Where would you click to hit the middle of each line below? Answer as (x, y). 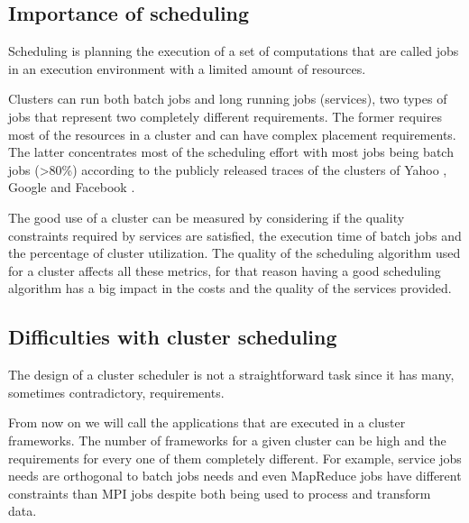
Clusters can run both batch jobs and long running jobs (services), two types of (228, 99)
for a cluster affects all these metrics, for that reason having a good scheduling (225, 270)
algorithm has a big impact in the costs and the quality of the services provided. (230, 288)
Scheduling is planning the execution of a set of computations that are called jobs (234, 51)
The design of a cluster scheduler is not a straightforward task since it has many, (231, 375)
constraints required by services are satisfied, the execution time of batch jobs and (235, 235)
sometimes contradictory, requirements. (116, 392)
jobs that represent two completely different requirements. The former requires (225, 116)
